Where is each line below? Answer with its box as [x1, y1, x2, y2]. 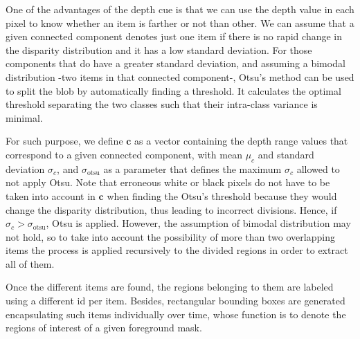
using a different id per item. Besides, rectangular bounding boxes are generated [6, 293, 345, 308]
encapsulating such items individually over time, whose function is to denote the [6, 306, 346, 321]
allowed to [296, 161, 340, 176]
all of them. [6, 256, 55, 271]
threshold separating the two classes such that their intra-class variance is [6, 97, 318, 111]
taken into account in [6, 188, 96, 203]
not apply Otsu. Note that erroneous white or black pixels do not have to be [6, 175, 330, 190]
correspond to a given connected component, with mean [6, 147, 242, 161]
